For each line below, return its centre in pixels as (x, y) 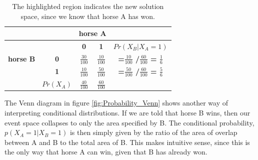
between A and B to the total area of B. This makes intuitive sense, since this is (127, 142)
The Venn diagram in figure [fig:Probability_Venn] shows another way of (116, 103)
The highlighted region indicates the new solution (88, 6)
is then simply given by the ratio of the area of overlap (153, 132)
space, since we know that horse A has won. (88, 16)
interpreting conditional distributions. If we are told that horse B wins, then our (127, 112)
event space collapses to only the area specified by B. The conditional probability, (129, 122)
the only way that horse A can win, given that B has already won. (106, 152)
